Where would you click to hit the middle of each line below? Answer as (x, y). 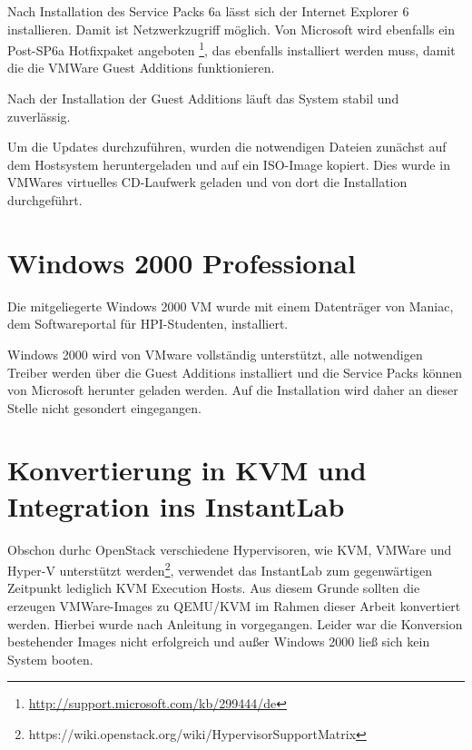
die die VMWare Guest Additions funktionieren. (141, 68)
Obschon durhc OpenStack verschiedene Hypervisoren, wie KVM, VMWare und (230, 549)
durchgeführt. (45, 200)
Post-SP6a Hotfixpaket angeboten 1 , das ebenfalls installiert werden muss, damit (231, 49)
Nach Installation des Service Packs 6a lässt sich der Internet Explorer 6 (208, 11)
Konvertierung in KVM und (187, 470)
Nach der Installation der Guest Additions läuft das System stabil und (203, 99)
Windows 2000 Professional (182, 262)
